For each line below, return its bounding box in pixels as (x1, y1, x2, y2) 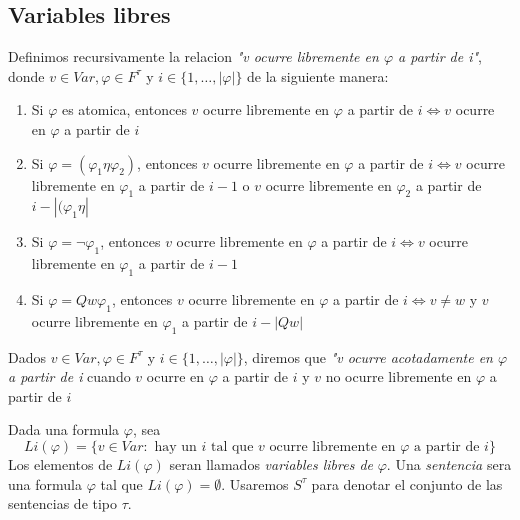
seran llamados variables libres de (169, 453, 374, 474)
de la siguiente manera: (247, 65, 389, 86)
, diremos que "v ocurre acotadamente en (243, 346, 493, 367)
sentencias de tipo (8, 493, 118, 514)
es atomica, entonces (61, 99, 187, 120)
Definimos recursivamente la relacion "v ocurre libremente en (8, 46, 379, 67)
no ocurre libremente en (325, 366, 472, 387)
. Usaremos (221, 473, 289, 494)
